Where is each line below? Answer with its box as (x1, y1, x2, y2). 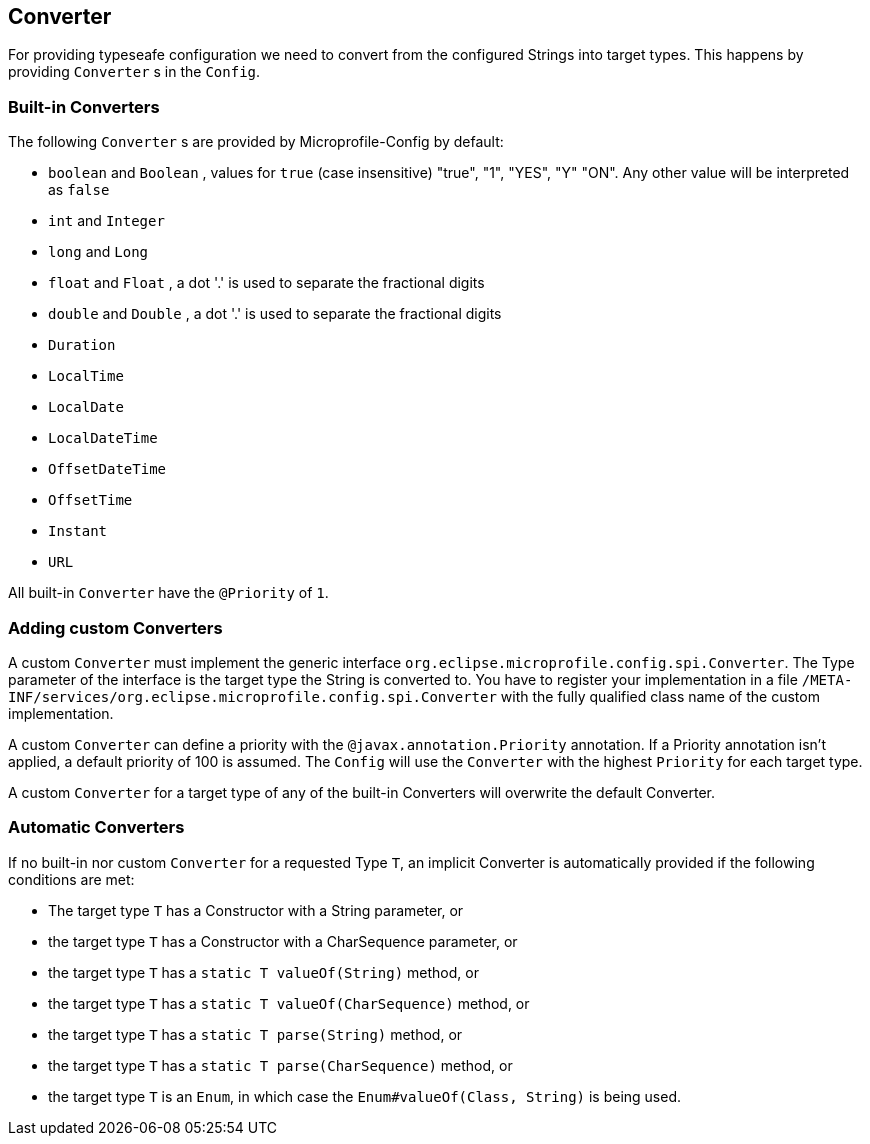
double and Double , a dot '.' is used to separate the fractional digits (48, 305, 502, 323)
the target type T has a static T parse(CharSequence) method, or (48, 1056, 513, 1074)
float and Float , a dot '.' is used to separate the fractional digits (48, 274, 485, 292)
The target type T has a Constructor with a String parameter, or (48, 901, 464, 919)
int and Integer (48, 212, 165, 230)
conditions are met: (8, 870, 135, 888)
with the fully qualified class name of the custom (500, 687, 820, 705)
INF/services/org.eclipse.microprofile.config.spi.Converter (8, 688, 497, 705)
